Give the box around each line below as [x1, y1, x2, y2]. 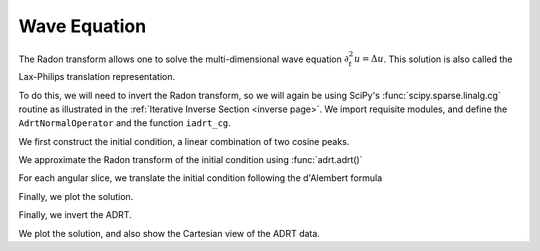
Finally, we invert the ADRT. [18, 209, 132, 221]
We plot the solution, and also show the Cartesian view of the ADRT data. [18, 227, 320, 239]
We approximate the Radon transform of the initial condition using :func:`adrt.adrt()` [18, 154, 363, 166]
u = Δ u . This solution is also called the [353, 53, 513, 65]
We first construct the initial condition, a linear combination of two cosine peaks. [18, 135, 350, 147]
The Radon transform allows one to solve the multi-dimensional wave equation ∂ [18, 53, 349, 65]
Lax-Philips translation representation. [18, 71, 176, 83]
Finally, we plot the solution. [18, 190, 134, 202]
